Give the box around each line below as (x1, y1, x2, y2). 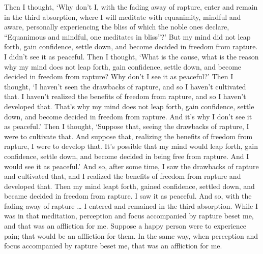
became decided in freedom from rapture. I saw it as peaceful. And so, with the (4, 190, 252, 201)
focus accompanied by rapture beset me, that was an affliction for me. (4, 240, 222, 251)
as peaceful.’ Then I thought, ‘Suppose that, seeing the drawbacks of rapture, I (4, 121, 249, 132)
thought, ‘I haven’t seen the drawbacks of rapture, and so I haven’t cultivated (4, 81, 246, 91)
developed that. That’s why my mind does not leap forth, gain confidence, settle (4, 101, 254, 111)
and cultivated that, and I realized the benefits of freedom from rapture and (4, 171, 241, 181)
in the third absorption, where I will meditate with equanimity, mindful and (4, 11, 241, 22)
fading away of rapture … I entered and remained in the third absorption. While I (4, 200, 258, 211)
